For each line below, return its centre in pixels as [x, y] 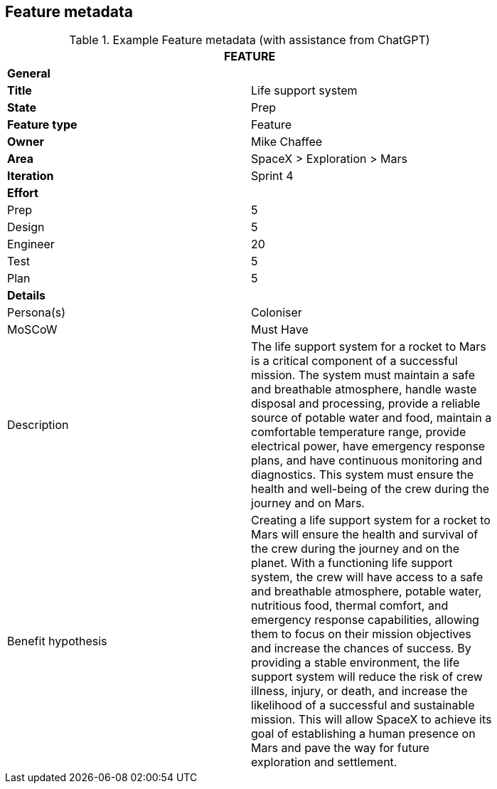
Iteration [31, 176]
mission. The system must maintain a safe [363, 375]
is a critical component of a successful [354, 361]
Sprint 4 [272, 176]
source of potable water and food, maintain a [372, 418]
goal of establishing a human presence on [363, 734]
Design [26, 227]
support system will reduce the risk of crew [367, 677]
